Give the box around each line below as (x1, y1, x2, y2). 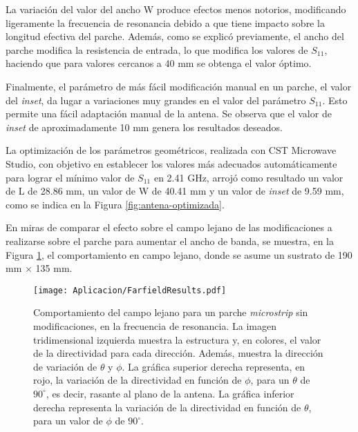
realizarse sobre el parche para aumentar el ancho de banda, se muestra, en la (6, 233, 334, 248)
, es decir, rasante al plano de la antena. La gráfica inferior (46, 386, 294, 400)
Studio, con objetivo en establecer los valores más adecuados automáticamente (6, 156, 337, 170)
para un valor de (33, 413, 103, 428)
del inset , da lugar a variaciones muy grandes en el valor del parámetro (6, 92, 306, 107)
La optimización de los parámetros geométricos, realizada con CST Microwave (6, 143, 337, 157)
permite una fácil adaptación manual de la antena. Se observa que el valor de (6, 106, 332, 121)
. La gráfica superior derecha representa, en (122, 359, 305, 373)
